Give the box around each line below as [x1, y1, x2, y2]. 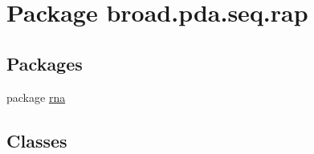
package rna [6, 88, 66, 105]
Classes [6, 128, 67, 152]
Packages [6, 51, 83, 75]
